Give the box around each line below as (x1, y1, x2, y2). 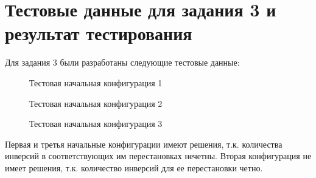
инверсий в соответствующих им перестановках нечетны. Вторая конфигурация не (5, 149, 312, 162)
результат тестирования (5, 21, 192, 46)
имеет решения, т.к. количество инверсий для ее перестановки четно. (5, 161, 263, 174)
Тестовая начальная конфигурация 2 (29, 97, 163, 109)
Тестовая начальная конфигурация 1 (29, 76, 163, 89)
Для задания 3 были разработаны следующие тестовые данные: (5, 56, 240, 69)
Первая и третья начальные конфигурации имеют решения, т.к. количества (5, 137, 283, 150)
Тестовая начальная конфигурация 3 (29, 117, 163, 130)
